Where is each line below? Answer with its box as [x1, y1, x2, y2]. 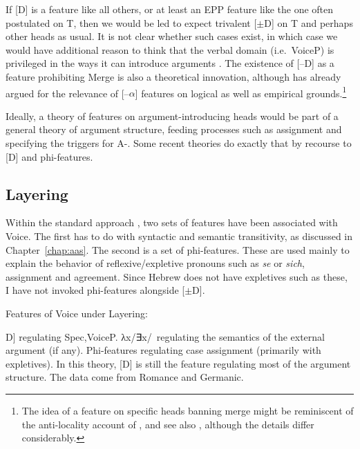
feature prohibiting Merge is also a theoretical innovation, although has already [6, 69, 341, 83]
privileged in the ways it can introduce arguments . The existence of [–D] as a [6, 56, 334, 70]
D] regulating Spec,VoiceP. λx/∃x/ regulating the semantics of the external [6, 329, 325, 343]
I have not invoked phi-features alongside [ [6, 283, 185, 297]
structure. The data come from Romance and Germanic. [6, 370, 244, 384]
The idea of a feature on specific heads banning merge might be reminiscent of [21, 403, 354, 417]
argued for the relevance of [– [6, 86, 129, 100]
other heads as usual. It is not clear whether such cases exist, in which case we [6, 29, 338, 43]
